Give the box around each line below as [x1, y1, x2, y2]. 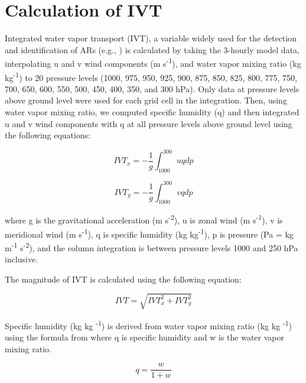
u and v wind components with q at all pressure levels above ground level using [5, 117, 292, 129]
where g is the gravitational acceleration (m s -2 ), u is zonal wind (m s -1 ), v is [5, 212, 283, 226]
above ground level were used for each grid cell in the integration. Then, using [5, 94, 287, 106]
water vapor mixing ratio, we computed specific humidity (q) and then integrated [5, 106, 300, 118]
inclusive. [5, 253, 38, 265]
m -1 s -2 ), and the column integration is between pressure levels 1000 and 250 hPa [5, 239, 298, 254]
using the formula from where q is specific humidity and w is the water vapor [5, 331, 285, 343]
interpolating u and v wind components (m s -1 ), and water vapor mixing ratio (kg [5, 56, 301, 69]
